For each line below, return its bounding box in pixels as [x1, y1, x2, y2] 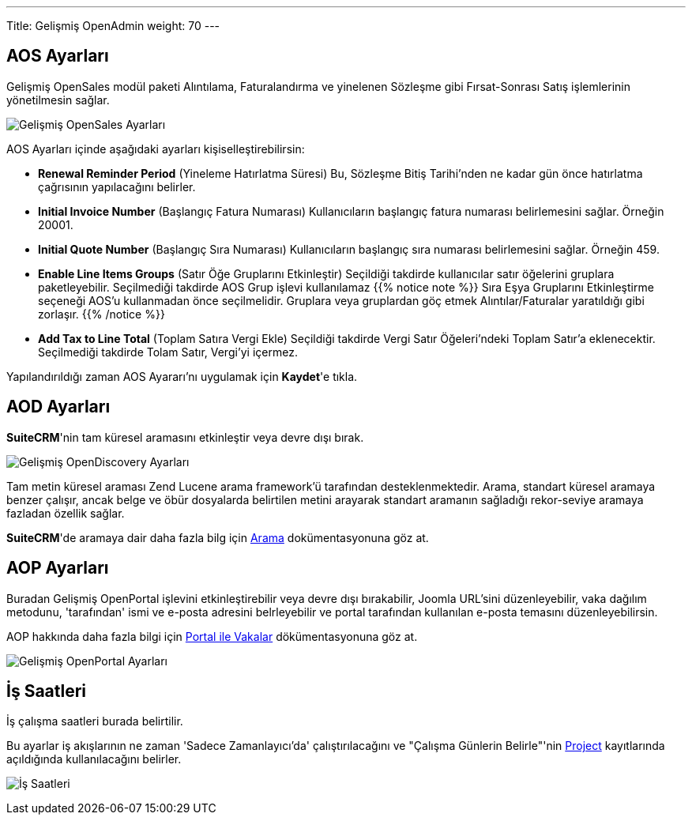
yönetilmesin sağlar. [6, 92, 110, 107]
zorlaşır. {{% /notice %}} [38, 307, 165, 321]
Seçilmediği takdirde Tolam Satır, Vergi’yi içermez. [38, 345, 298, 359]
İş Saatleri [6, 680, 87, 701]
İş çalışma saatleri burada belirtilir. [6, 714, 183, 729]
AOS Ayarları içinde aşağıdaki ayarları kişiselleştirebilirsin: [6, 141, 305, 156]
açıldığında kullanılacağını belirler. [6, 752, 182, 766]
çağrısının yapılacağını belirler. [38, 179, 196, 194]
